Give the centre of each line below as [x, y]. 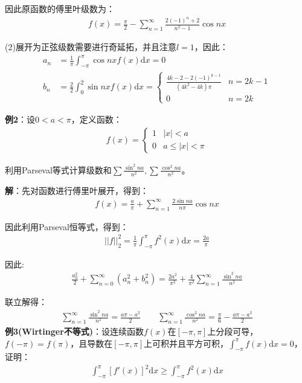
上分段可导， [233, 331]
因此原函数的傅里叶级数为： [60, 8]
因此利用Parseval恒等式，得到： [67, 226]
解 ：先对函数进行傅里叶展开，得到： [77, 190]
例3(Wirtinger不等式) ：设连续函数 [75, 331]
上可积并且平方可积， [186, 343]
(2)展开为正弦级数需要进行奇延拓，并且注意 [91, 47]
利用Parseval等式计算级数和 [58, 169]
